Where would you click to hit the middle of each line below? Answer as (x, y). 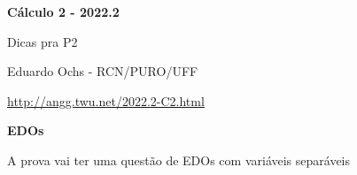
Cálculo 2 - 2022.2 (63, 11)
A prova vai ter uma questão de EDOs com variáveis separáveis (179, 160)
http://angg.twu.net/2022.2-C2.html (106, 100)
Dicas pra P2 (43, 41)
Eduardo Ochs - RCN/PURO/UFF (103, 71)
